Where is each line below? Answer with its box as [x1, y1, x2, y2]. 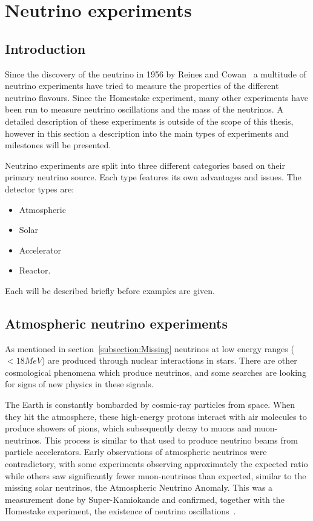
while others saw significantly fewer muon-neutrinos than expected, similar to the [5, 469, 306, 482]
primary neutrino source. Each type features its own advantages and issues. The [5, 171, 301, 183]
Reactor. [19, 264, 51, 277]
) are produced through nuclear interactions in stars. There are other [41, 354, 297, 367]
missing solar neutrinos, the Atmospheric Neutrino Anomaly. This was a [5, 481, 273, 494]
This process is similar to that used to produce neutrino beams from [44, 433, 298, 446]
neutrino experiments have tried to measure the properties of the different [5, 79, 279, 92]
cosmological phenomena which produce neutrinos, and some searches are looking [5, 365, 306, 378]
